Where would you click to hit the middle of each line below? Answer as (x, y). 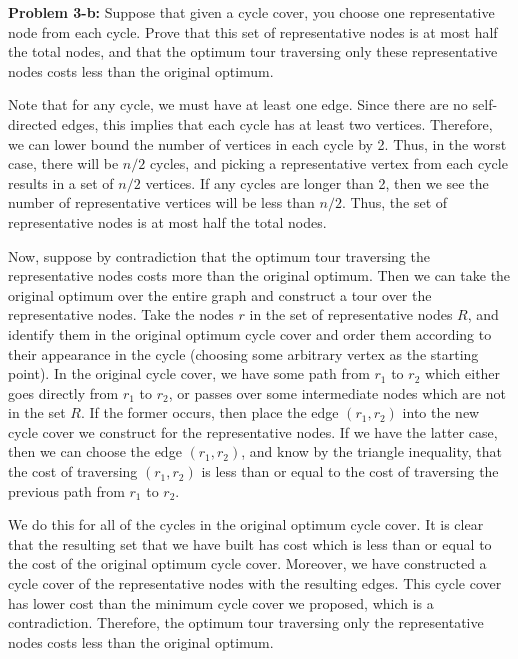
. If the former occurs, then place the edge (209, 412)
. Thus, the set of (394, 202)
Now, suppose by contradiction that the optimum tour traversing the (219, 255)
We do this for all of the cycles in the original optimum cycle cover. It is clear (246, 524)
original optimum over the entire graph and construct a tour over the (220, 294)
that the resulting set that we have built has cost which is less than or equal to (250, 543)
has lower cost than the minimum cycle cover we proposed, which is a (221, 602)
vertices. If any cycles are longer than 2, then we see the (317, 182)
